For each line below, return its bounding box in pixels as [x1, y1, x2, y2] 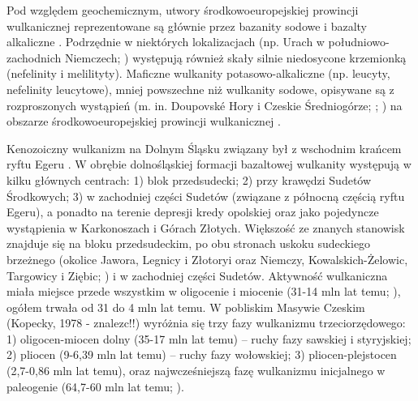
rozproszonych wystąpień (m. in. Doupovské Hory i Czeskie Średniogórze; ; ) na [6, 96, 403, 113]
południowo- [328, 33, 390, 50]
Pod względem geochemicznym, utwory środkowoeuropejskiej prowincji [6, 2, 359, 18]
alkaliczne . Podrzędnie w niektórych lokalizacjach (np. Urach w [6, 33, 325, 50]
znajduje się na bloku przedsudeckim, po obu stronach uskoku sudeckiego [6, 235, 371, 252]
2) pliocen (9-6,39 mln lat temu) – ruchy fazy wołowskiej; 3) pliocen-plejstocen [6, 346, 397, 363]
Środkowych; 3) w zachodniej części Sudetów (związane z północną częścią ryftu [6, 187, 405, 204]
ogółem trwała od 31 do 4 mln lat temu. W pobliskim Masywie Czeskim [6, 298, 365, 315]
